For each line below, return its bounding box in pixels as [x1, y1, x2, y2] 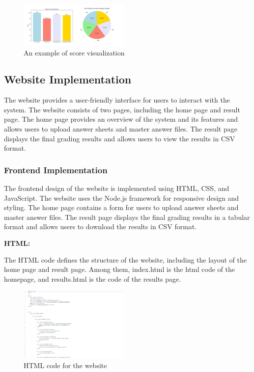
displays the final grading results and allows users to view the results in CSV [4, 133, 235, 143]
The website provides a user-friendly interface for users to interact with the [4, 95, 230, 105]
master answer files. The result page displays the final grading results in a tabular [4, 212, 250, 222]
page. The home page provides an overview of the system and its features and [4, 114, 238, 124]
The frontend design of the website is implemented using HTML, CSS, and [4, 183, 229, 193]
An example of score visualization [24, 48, 125, 58]
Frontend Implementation [4, 163, 108, 176]
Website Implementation [4, 72, 132, 87]
